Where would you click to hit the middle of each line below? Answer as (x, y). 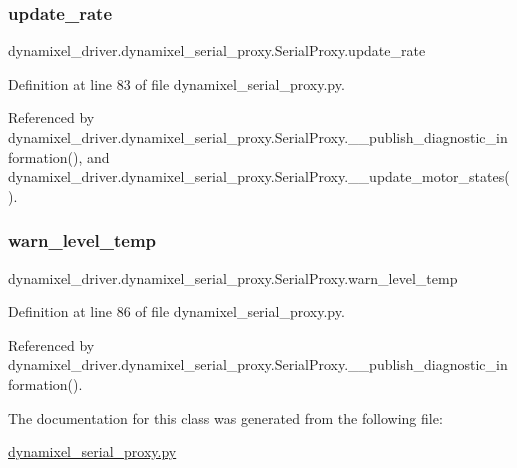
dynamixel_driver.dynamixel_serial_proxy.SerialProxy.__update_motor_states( (259, 176)
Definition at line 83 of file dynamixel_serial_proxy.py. (176, 83)
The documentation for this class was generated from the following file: (225, 417)
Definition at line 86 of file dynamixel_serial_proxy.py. (176, 311)
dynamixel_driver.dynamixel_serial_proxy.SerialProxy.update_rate (217, 50)
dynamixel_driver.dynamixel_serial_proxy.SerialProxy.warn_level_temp (233, 277)
